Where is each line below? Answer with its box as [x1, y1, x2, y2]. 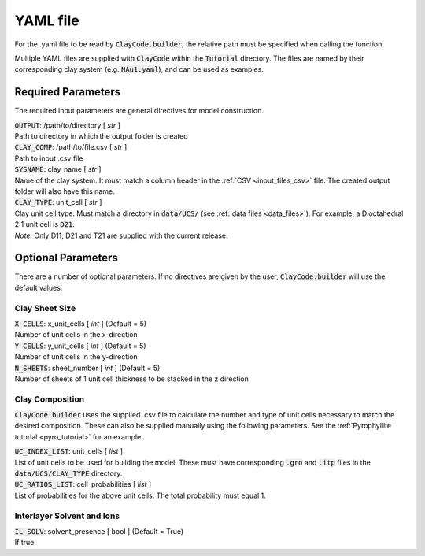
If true [14, 538, 35, 547]
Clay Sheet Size [14, 302, 76, 313]
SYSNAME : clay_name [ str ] [14, 165, 102, 174]
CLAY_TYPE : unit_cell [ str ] [14, 198, 102, 207]
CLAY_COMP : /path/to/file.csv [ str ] [14, 143, 128, 152]
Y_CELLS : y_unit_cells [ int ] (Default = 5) [14, 341, 146, 350]
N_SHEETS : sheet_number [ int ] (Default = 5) [14, 363, 161, 373]
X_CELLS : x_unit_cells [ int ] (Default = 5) [14, 319, 147, 328]
